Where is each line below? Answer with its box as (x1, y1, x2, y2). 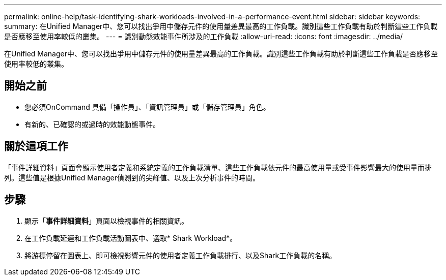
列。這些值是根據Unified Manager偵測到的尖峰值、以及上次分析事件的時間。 (4, 173, 260, 182)
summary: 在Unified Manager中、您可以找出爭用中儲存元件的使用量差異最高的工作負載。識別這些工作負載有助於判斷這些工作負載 (4, 22, 438, 30)
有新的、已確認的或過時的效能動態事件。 (24, 119, 160, 129)
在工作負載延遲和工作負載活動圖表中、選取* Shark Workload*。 (24, 233, 237, 242)
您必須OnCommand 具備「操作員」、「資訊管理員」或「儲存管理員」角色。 (24, 102, 270, 111)
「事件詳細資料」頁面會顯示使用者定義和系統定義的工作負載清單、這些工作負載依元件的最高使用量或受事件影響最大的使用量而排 (4, 163, 432, 172)
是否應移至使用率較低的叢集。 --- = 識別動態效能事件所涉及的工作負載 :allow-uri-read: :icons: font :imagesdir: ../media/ (4, 32, 403, 41)
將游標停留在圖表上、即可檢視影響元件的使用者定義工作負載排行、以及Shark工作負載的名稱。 (24, 251, 337, 260)
